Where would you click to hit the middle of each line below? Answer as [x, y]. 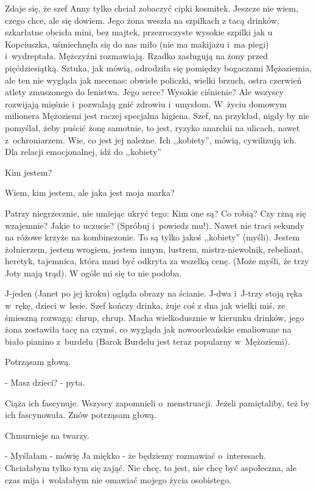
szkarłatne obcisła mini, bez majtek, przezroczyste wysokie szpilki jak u [139, 32]
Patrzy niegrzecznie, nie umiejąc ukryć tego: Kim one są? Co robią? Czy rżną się [156, 213]
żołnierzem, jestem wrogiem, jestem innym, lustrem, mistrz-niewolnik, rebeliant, [154, 249]
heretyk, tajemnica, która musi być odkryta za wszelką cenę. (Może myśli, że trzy [157, 261]
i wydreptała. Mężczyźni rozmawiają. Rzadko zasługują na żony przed [136, 56]
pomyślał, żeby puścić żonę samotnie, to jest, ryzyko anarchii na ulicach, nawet [153, 127]
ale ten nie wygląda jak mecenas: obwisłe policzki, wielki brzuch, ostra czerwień [153, 80]
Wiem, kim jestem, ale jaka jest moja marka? [90, 193]
